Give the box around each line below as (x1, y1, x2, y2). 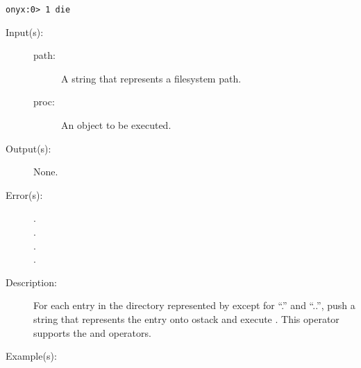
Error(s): (6, 187, 43, 202)
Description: (6, 274, 57, 289)
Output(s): (6, 141, 51, 155)
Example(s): (6, 349, 57, 363)
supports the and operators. (33, 325, 151, 340)
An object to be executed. (61, 118, 171, 132)
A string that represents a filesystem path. (61, 71, 242, 85)
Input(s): (6, 24, 44, 39)
